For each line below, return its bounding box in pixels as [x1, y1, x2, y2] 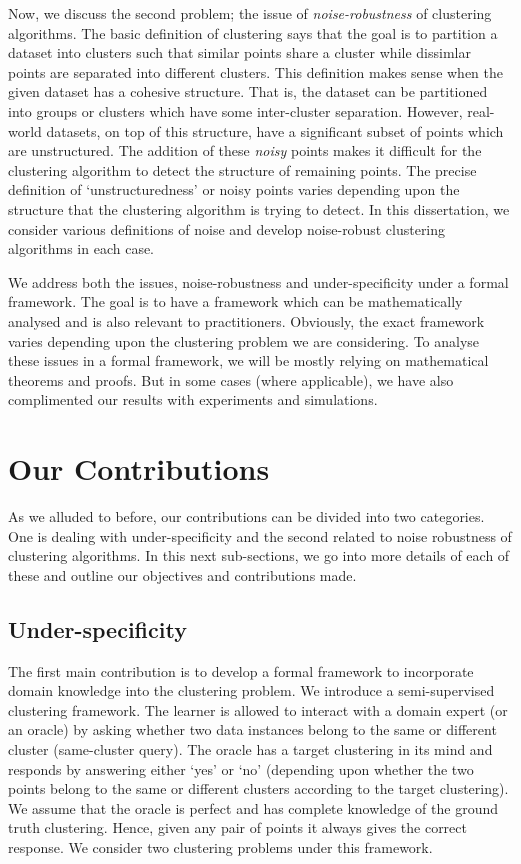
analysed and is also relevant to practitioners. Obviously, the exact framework [8, 310, 485, 331]
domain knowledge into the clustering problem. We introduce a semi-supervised [8, 680, 495, 701]
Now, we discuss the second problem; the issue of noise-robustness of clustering [8, 3, 492, 23]
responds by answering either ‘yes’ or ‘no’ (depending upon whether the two [8, 758, 474, 779]
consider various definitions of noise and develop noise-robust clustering [8, 218, 446, 239]
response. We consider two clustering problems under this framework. [8, 836, 433, 857]
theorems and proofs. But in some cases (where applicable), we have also [8, 369, 454, 390]
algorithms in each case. [8, 238, 155, 259]
